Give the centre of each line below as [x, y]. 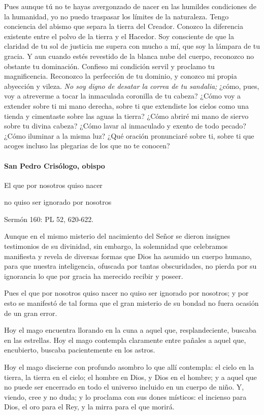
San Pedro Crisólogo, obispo [55, 165]
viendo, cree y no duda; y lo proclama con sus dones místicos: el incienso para [125, 396]
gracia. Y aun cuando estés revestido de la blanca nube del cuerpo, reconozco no [129, 56]
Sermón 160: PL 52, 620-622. [49, 219]
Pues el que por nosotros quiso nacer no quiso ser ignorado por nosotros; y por [126, 293]
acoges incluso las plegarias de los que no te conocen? [87, 146]
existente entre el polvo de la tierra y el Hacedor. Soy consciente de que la [119, 36]
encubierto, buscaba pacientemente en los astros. [80, 350]
